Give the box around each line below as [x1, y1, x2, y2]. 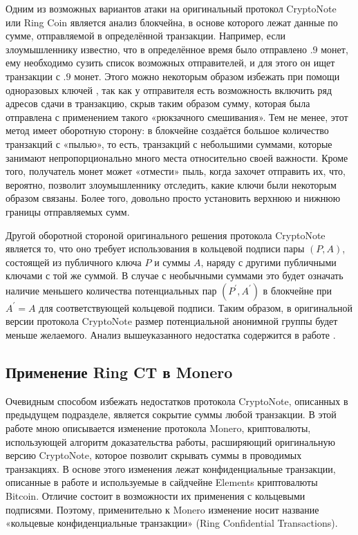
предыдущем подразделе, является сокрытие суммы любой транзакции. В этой [6, 407, 337, 422]
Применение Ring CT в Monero [6, 362, 233, 383]
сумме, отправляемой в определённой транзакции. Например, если [6, 28, 286, 43]
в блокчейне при [263, 283, 332, 297]
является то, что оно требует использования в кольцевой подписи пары [6, 241, 305, 256]
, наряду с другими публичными [200, 254, 337, 269]
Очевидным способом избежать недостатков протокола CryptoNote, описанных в [6, 393, 348, 408]
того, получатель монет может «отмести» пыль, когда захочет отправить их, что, [6, 164, 346, 178]
